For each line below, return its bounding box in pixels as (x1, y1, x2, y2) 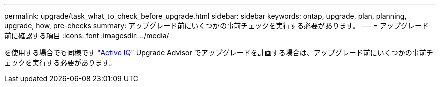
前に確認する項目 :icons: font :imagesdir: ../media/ (4, 31, 169, 40)
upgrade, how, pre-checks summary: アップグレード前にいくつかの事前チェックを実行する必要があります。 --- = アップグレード (4, 21, 429, 30)
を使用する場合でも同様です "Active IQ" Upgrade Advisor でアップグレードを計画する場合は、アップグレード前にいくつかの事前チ (4, 48, 433, 57)
